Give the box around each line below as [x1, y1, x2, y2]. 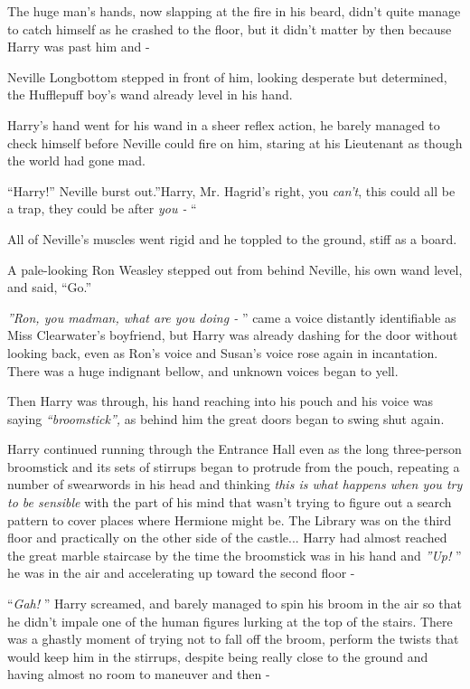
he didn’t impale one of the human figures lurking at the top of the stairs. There [7, 611, 453, 630]
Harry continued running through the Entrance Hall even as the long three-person [7, 439, 462, 458]
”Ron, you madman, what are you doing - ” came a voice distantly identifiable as [7, 307, 456, 326]
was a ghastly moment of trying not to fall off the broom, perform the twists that [7, 629, 459, 648]
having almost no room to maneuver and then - [7, 665, 270, 684]
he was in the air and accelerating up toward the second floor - [7, 563, 355, 582]
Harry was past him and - [7, 37, 150, 56]
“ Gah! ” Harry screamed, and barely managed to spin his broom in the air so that [7, 594, 462, 613]
